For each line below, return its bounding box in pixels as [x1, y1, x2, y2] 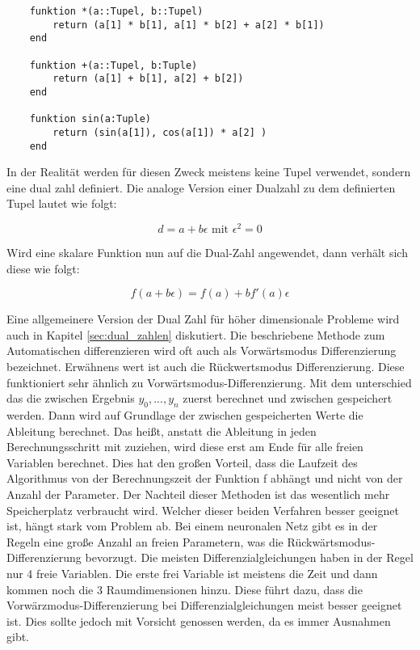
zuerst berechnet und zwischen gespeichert [183, 390, 393, 407]
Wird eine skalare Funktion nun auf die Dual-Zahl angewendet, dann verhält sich [6, 244, 408, 261]
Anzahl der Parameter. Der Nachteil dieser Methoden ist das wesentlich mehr [6, 486, 390, 502]
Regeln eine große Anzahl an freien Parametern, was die [6, 533, 283, 550]
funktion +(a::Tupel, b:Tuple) [29, 59, 198, 71]
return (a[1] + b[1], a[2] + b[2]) [52, 73, 244, 85]
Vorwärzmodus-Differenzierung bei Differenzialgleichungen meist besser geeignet [6, 597, 402, 614]
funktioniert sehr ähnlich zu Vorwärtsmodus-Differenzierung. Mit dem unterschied [6, 374, 412, 390]
